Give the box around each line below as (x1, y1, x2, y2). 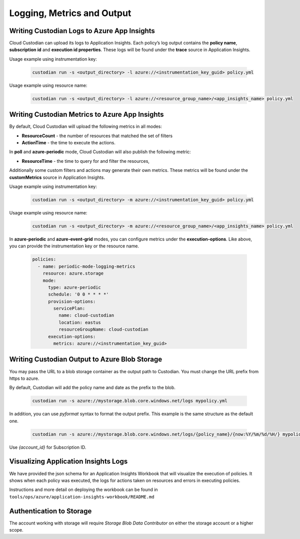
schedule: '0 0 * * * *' (48, 292, 109, 298)
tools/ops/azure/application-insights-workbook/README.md (9, 494, 154, 499)
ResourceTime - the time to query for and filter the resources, (21, 158, 150, 164)
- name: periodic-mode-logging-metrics (37, 263, 135, 269)
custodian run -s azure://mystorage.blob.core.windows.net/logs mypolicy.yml (32, 398, 227, 404)
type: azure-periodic (48, 285, 101, 290)
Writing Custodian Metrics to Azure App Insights (9, 110, 164, 119)
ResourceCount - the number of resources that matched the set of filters (21, 133, 173, 139)
